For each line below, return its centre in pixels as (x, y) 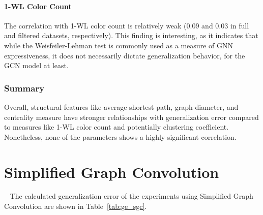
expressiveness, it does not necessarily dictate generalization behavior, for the (125, 55)
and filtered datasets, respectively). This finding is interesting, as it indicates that (131, 35)
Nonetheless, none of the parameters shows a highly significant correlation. (120, 136)
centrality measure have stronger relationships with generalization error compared (131, 117)
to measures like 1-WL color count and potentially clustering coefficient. (116, 127)
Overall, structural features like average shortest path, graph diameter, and (121, 106)
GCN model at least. (36, 65)
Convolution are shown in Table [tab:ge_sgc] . (76, 206)
